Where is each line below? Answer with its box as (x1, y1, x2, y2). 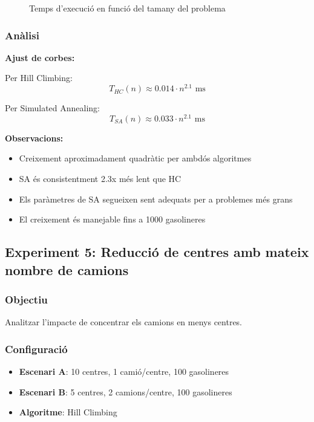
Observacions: (5, 131, 64, 144)
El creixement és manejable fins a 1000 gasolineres (19, 213, 206, 226)
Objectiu (5, 291, 48, 307)
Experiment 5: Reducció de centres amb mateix (5, 242, 309, 261)
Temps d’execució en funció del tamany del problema (29, 2, 226, 14)
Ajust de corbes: (5, 51, 75, 63)
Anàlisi (5, 27, 39, 42)
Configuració (5, 341, 68, 356)
